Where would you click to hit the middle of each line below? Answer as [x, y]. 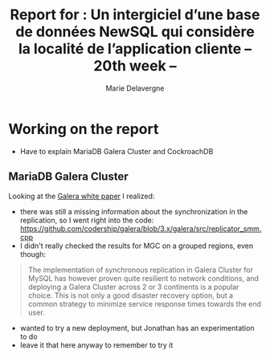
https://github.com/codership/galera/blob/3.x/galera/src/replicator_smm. [141, 228]
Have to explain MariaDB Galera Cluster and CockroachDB [117, 151]
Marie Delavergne [135, 88]
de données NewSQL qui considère [135, 32]
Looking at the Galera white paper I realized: [82, 196]
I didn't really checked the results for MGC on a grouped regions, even [137, 246]
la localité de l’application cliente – [135, 49]
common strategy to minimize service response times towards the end [145, 303]
